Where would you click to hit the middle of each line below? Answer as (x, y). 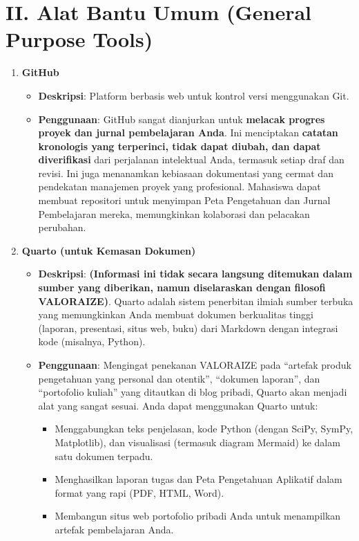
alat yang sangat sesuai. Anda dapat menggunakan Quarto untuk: (178, 405)
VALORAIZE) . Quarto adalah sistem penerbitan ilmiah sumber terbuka (196, 301)
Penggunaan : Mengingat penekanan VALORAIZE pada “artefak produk (195, 365)
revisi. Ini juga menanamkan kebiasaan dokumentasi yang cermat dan (186, 173)
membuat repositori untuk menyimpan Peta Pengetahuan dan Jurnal (184, 200)
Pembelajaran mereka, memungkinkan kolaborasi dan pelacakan (174, 213)
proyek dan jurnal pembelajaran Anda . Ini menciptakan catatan (188, 132)
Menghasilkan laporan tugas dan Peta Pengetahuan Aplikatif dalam (198, 479)
